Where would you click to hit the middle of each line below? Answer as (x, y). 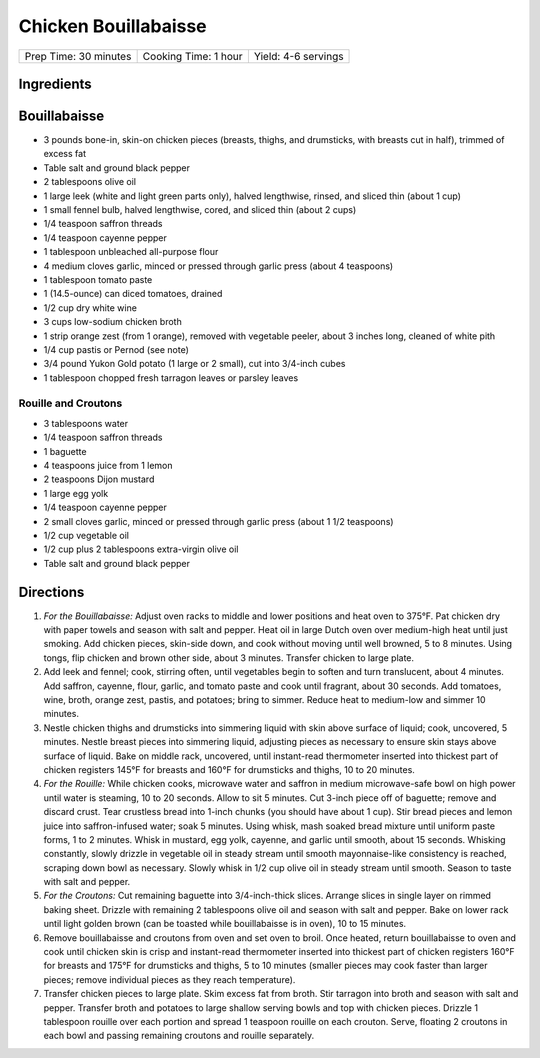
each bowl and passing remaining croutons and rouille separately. (179, 1036)
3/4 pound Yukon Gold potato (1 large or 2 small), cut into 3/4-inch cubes (194, 364)
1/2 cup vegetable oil (86, 535)
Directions (51, 591)
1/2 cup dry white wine (90, 307)
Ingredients (55, 83)
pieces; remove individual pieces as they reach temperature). (169, 979)
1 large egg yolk (76, 493)
